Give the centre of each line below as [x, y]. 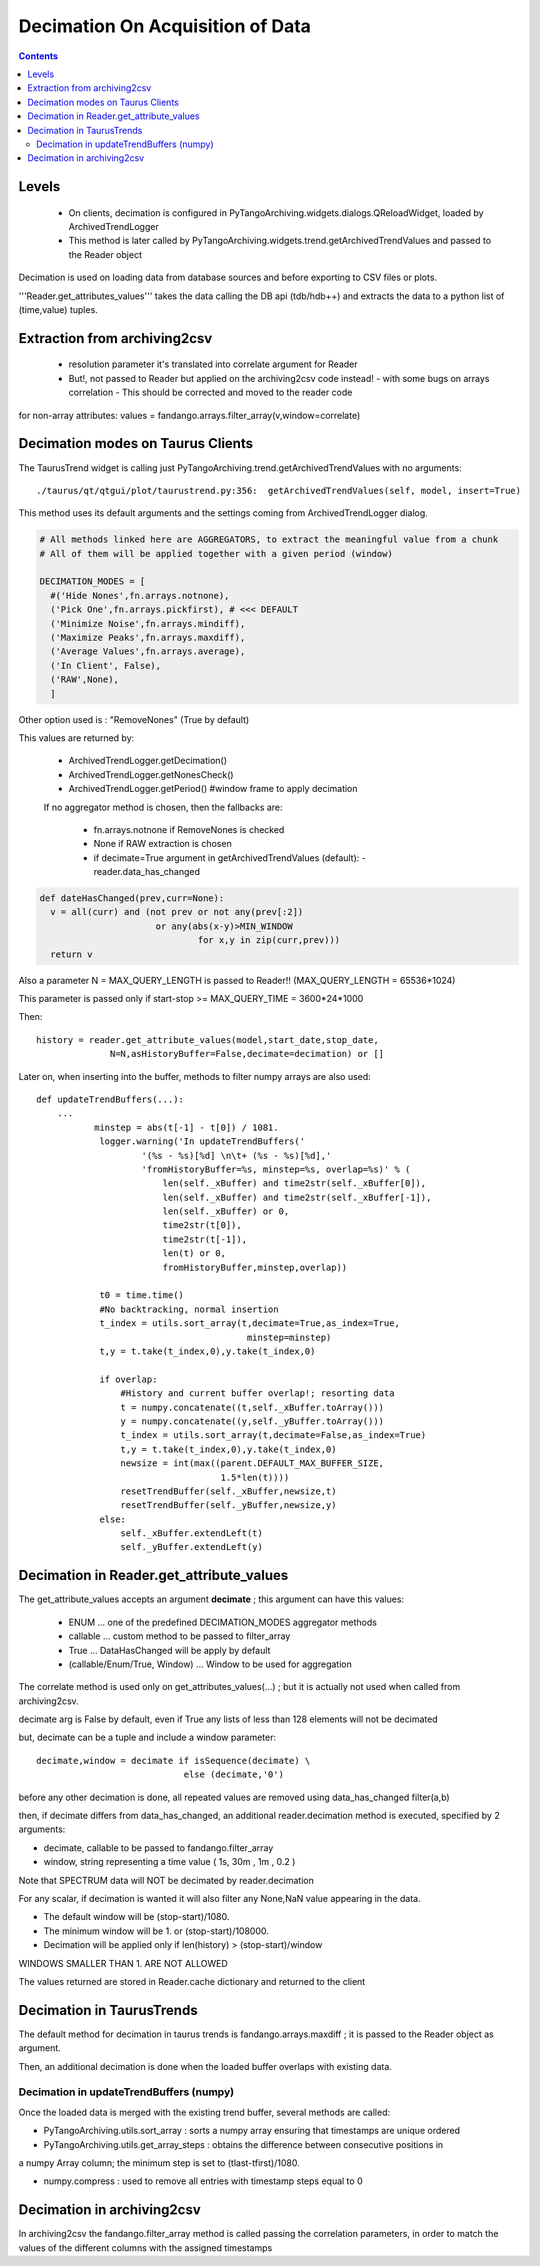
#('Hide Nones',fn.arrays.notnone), [140, 595]
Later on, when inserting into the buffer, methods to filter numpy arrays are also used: [195, 1076]
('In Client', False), [106, 665]
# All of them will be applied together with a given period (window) [216, 553]
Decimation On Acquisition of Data [165, 26]
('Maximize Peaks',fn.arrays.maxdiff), [148, 638]
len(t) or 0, [194, 1253]
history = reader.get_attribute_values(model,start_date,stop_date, [207, 1039]
